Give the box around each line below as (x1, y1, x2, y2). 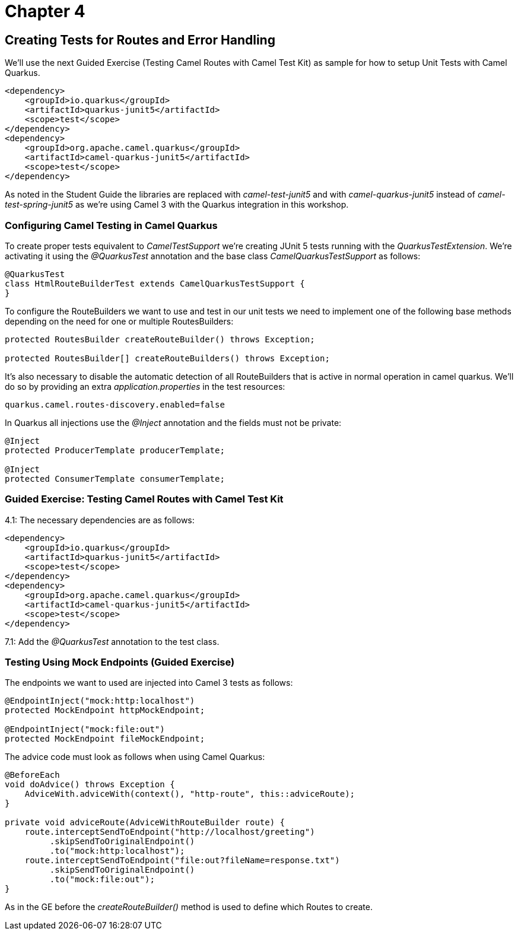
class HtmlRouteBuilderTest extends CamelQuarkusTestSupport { (5, 278, 305, 288)
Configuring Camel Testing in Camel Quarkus (5, 219, 218, 231)
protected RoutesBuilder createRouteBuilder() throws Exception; (5, 334, 315, 344)
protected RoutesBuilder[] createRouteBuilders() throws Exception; (5, 353, 330, 363)
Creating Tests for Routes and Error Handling (5, 32, 275, 47)
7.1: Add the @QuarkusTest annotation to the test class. (5, 636, 220, 647)
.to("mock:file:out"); (49, 874, 155, 885)
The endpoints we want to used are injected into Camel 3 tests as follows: (5, 678, 293, 688)
